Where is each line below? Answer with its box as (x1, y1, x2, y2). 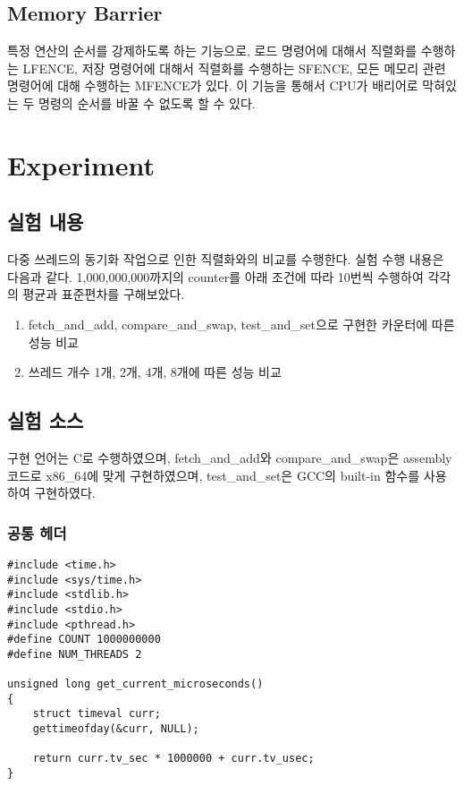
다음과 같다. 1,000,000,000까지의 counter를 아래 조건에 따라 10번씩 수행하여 (7, 267, 424, 286)
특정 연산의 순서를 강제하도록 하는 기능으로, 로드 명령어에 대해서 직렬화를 (7, 41, 418, 60)
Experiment (7, 146, 156, 183)
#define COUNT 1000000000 (7, 633, 161, 646)
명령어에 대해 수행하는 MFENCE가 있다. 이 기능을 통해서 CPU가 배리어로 (7, 76, 418, 95)
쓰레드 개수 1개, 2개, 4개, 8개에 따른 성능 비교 (28, 363, 282, 381)
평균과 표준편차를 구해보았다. (22, 285, 185, 303)
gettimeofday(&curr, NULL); (32, 722, 199, 736)
